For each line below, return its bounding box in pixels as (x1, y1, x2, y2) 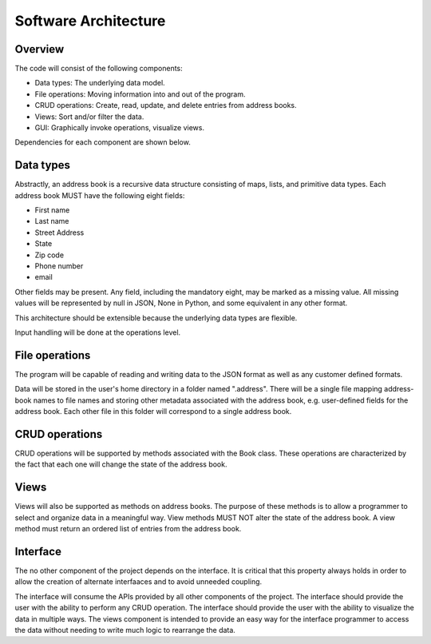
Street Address (34, 228, 85, 237)
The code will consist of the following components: (14, 64, 183, 74)
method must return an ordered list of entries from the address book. (14, 524, 242, 534)
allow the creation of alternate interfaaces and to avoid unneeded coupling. (14, 577, 263, 586)
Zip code (34, 250, 64, 260)
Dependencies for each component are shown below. (14, 137, 191, 147)
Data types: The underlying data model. (34, 78, 165, 88)
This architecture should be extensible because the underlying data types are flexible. (14, 312, 298, 323)
